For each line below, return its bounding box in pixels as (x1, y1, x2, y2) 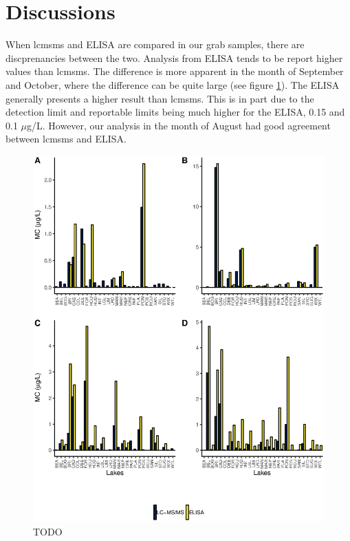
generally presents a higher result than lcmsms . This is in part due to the (6, 91, 314, 105)
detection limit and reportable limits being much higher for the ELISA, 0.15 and (6, 105, 345, 119)
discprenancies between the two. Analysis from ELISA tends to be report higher (6, 50, 343, 65)
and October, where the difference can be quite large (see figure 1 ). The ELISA (6, 77, 340, 92)
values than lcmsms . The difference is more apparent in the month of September (6, 64, 344, 78)
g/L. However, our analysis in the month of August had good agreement (27, 118, 331, 132)
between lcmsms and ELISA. (6, 131, 127, 146)
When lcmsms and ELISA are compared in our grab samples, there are (6, 37, 305, 52)
